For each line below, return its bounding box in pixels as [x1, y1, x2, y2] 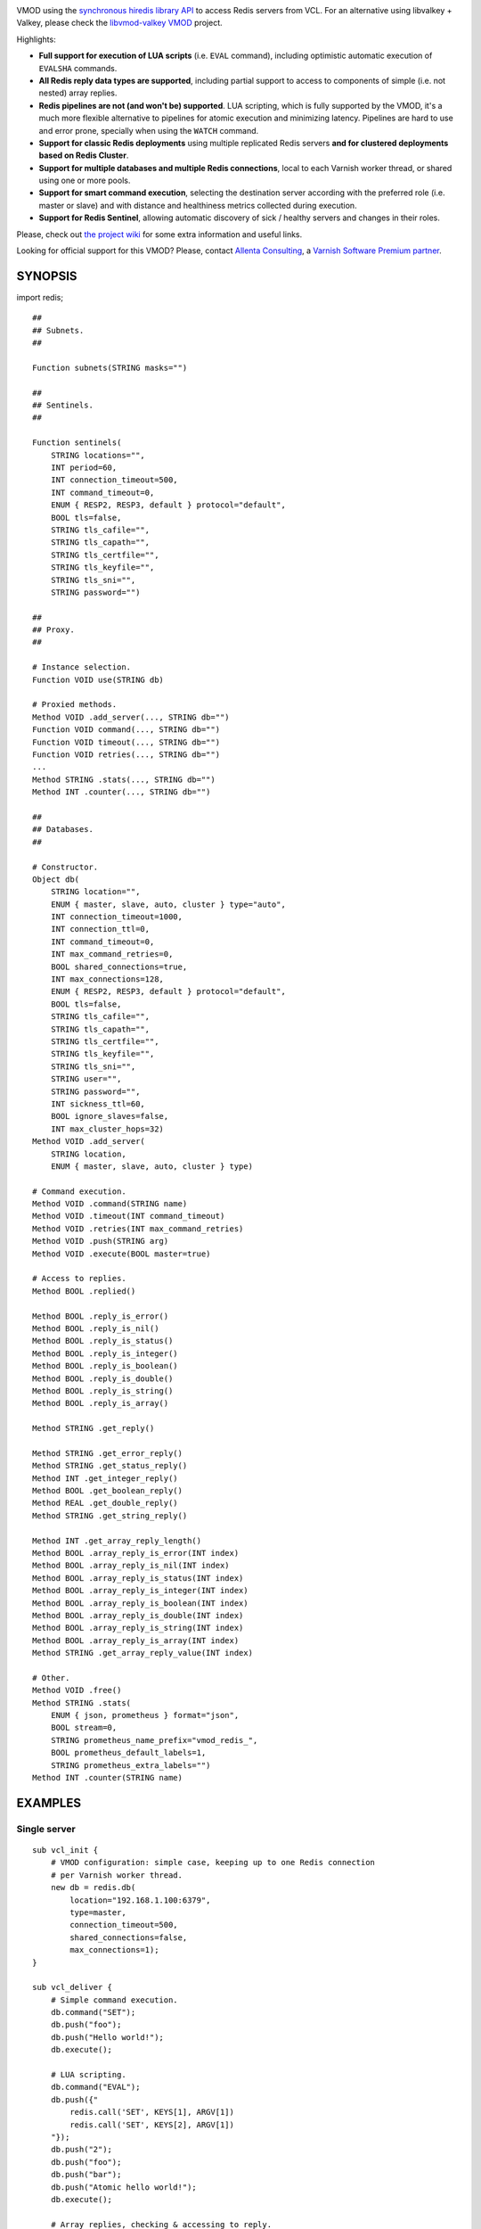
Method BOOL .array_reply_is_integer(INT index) [32, 1585, 249, 1596]
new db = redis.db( [50, 1882, 136, 1893]
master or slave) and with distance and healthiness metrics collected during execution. [38, 200, 357, 210]
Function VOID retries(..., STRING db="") [32, 750, 221, 760]
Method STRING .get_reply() [32, 1423, 155, 1434]
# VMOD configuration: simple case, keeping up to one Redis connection [50, 1857, 376, 1868]
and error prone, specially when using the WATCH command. [38, 125, 259, 136]
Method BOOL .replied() [32, 1286, 136, 1296]
